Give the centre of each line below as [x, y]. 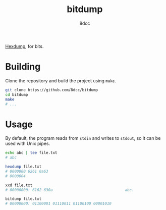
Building [23, 67]
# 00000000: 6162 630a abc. [70, 190]
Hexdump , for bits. [24, 46]
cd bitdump [17, 94]
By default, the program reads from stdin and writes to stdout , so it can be [83, 138]
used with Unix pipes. [28, 144]
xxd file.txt [19, 185]
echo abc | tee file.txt [31, 153]
